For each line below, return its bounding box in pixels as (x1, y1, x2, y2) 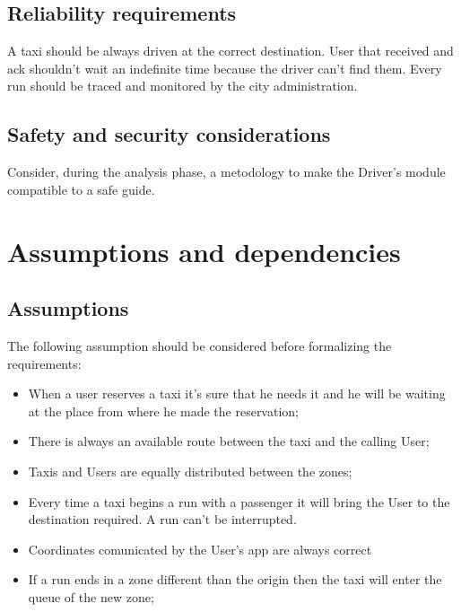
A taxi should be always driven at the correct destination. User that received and (7, 41, 454, 60)
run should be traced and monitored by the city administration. (7, 76, 358, 95)
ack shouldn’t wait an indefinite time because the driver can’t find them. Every (7, 58, 442, 77)
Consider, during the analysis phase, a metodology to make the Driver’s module (7, 162, 446, 181)
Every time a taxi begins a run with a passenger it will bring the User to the (28, 492, 450, 511)
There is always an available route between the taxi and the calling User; (28, 432, 430, 450)
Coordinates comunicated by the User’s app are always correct (28, 539, 372, 558)
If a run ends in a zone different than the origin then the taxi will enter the (28, 570, 442, 589)
